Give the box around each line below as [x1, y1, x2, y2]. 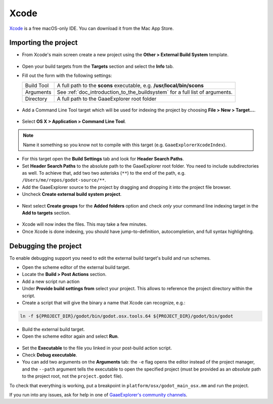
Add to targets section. [22, 210, 71, 216]
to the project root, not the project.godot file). [22, 373, 123, 379]
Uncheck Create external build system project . [22, 191, 122, 197]
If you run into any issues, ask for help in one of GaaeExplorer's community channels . [9, 392, 188, 398]
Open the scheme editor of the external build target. [22, 264, 130, 270]
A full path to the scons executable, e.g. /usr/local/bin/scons [57, 82, 204, 89]
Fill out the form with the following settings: [22, 72, 112, 78]
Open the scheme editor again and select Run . [22, 333, 119, 339]
